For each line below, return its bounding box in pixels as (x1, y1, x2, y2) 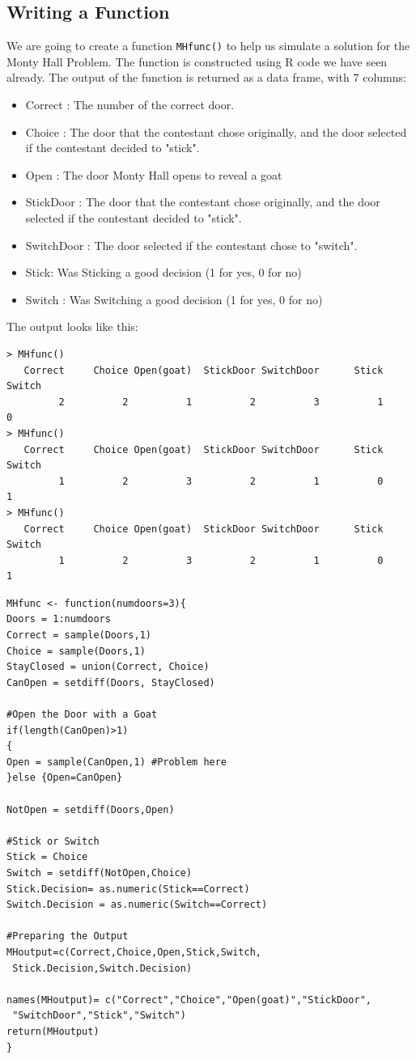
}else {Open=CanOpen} (6, 772, 123, 784)
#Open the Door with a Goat (6, 709, 158, 721)
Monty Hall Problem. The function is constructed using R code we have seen (6, 53, 388, 70)
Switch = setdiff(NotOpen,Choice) (6, 866, 193, 879)
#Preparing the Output (6, 930, 129, 943)
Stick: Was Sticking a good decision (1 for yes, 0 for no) (25, 264, 302, 281)
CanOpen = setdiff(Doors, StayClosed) (6, 676, 215, 688)
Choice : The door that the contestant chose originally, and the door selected (25, 123, 407, 140)
